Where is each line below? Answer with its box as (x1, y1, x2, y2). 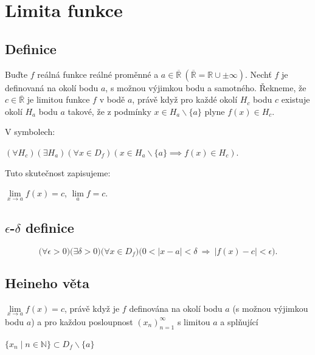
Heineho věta (5, 273, 89, 292)
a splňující (220, 315, 258, 328)
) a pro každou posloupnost (31, 315, 133, 328)
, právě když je (64, 302, 120, 314)
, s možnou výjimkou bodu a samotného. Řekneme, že (105, 81, 306, 94)
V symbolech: (5, 125, 55, 138)
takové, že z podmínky (67, 105, 151, 117)
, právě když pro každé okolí (132, 93, 238, 106)
